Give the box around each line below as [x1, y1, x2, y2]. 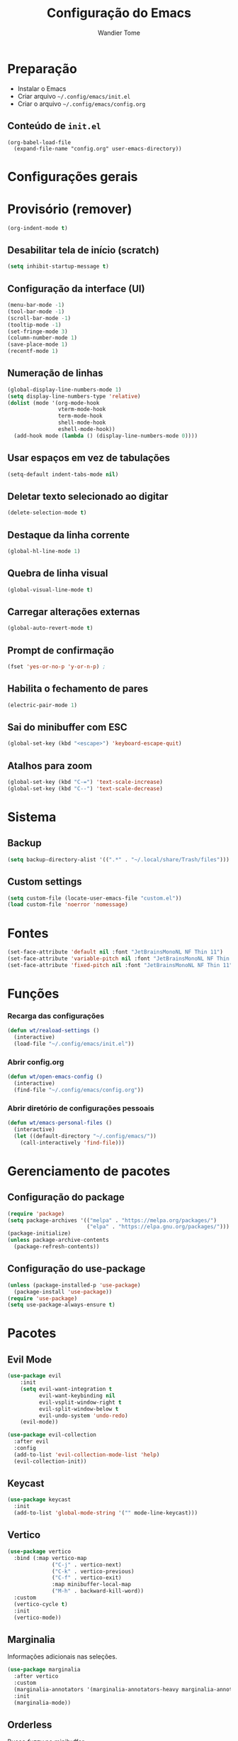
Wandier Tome [98, 28, 140, 37]
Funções [7, 986, 59, 1002]
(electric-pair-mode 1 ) [7, 702, 78, 709]
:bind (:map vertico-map [13, 1554, 87, 1561]
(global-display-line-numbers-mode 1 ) [7, 386, 122, 393]
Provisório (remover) [7, 201, 132, 217]
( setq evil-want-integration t [20, 1386, 113, 1393]
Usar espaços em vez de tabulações [7, 452, 171, 464]
